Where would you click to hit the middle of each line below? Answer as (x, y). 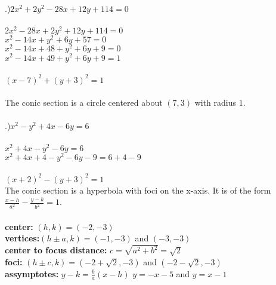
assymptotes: (32, 273)
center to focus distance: (56, 250)
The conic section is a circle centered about (84, 102)
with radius (215, 102)
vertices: (22, 238)
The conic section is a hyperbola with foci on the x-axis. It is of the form (138, 190)
